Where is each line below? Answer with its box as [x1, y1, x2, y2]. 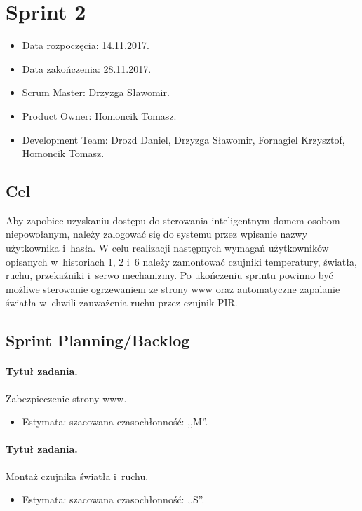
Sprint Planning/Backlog [6, 329, 190, 351]
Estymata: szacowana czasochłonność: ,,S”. [22, 492, 205, 507]
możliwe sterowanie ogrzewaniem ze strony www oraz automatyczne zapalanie [6, 281, 340, 296]
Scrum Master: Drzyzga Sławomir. [22, 85, 170, 100]
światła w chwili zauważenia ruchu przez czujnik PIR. [6, 295, 238, 310]
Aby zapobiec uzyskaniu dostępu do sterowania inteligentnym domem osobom [6, 212, 340, 227]
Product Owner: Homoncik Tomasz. [22, 108, 177, 123]
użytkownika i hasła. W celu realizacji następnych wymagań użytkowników [6, 240, 329, 255]
